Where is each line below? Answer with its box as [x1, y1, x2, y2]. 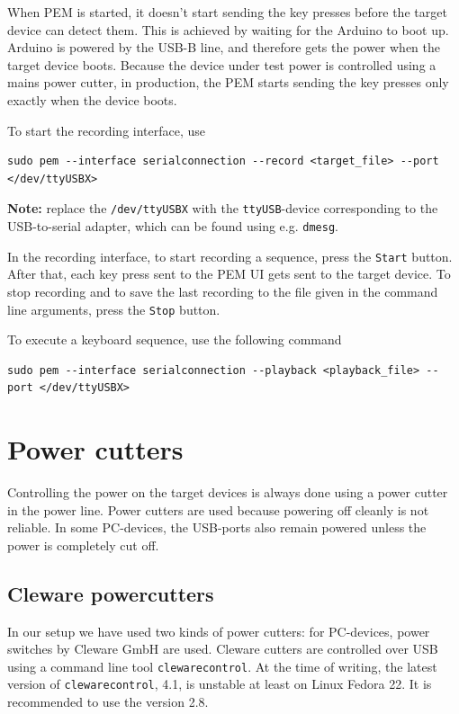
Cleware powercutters [7, 579, 214, 607]
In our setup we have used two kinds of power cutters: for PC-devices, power [7, 621, 430, 640]
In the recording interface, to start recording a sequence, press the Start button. [7, 246, 453, 265]
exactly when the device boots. [7, 90, 177, 109]
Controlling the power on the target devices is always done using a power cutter [7, 483, 448, 502]
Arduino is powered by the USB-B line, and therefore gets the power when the [7, 38, 440, 57]
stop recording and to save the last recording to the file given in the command [7, 281, 438, 300]
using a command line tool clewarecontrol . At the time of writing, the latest [7, 656, 437, 675]
